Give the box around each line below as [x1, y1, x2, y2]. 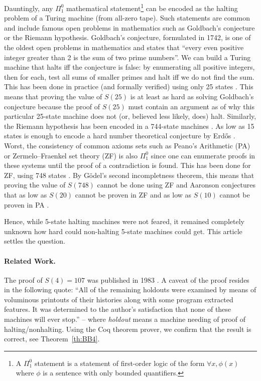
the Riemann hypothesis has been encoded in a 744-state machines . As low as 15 [4, 120, 254, 131]
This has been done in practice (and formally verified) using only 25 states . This [4, 81, 253, 92]
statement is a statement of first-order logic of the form [34, 357, 205, 368]
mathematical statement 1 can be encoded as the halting [66, 2, 238, 13]
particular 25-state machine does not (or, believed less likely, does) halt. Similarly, [4, 111, 256, 121]
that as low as [4, 189, 47, 200]
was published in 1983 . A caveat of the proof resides [87, 274, 249, 285]
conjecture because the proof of [4, 101, 100, 111]
